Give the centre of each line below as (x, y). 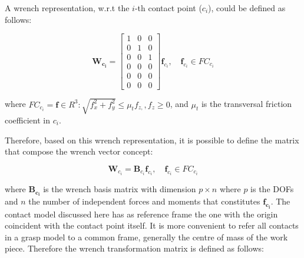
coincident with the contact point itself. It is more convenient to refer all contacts (152, 225)
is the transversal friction (247, 104)
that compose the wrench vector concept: (79, 151)
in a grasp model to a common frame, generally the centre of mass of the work (146, 237)
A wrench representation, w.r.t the (67, 8)
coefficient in (27, 120)
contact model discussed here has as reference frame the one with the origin (141, 214)
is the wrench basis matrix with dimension (120, 189)
